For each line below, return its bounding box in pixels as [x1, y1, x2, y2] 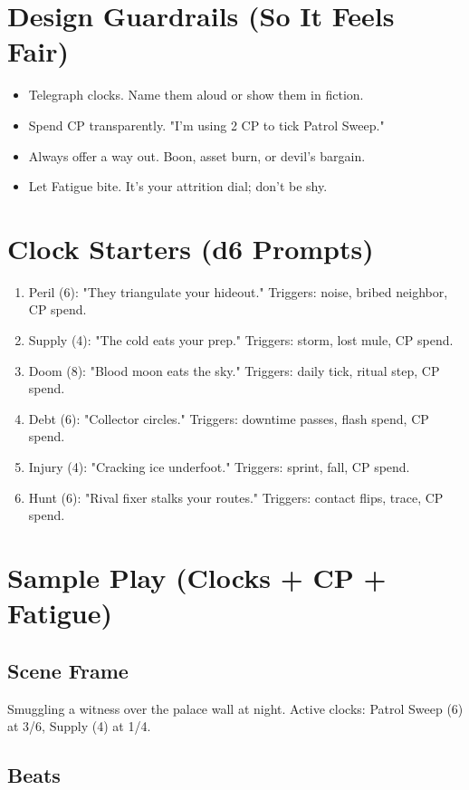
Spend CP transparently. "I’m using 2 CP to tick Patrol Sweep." [28, 115, 385, 134]
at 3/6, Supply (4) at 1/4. [7, 717, 151, 736]
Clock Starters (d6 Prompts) [7, 229, 374, 266]
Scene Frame [7, 656, 129, 684]
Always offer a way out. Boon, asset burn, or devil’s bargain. [28, 146, 366, 165]
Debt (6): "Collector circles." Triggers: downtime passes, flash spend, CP [28, 409, 429, 428]
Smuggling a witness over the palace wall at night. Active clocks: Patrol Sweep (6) [7, 698, 464, 718]
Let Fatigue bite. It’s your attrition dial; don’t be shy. [28, 177, 328, 196]
